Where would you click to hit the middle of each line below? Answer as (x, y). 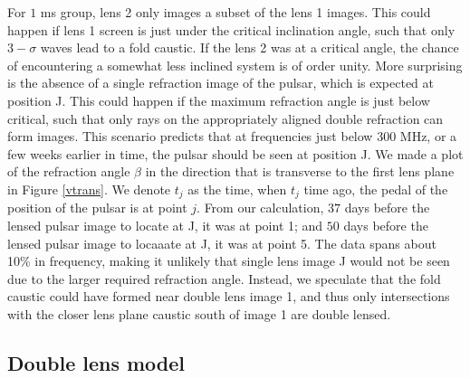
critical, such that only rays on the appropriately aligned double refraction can (225, 118)
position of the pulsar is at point (97, 208)
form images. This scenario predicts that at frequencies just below (190, 136)
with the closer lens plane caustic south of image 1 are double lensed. (199, 313)
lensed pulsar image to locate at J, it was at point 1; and (165, 225)
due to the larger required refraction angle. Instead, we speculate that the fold (224, 278)
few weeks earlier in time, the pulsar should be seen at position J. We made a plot (235, 153)
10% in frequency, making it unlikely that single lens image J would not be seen (229, 261)
